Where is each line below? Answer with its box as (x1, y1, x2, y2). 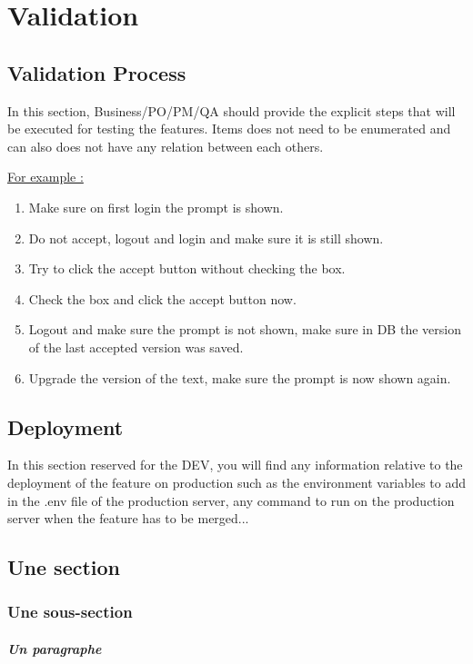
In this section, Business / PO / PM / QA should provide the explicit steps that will (7, 101, 456, 120)
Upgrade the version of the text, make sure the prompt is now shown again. (28, 368, 451, 387)
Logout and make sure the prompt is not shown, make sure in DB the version (28, 320, 461, 339)
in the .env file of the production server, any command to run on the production (7, 491, 455, 510)
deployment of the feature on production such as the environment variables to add (7, 472, 467, 491)
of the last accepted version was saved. (28, 337, 244, 356)
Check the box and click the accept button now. (28, 289, 297, 308)
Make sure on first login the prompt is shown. (28, 197, 284, 216)
